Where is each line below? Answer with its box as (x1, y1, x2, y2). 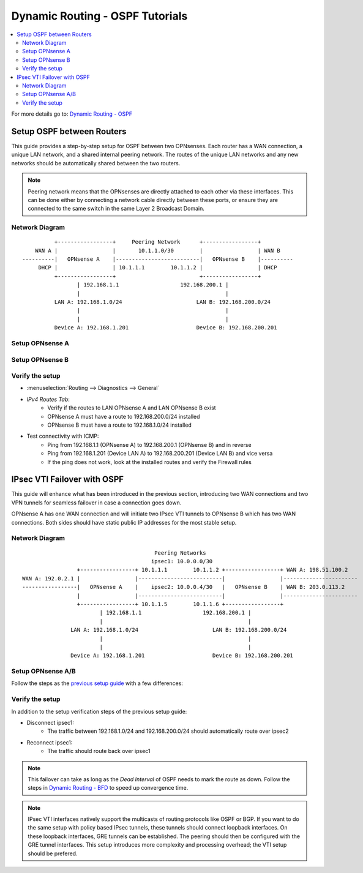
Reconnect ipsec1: (26, 738, 73, 746)
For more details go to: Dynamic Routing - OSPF (11, 110, 133, 118)
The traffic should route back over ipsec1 (47, 747, 151, 755)
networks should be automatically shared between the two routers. (11, 159, 181, 167)
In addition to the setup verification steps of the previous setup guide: (11, 708, 187, 715)
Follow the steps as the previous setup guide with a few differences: (11, 680, 184, 687)
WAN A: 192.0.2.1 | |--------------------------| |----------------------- (22, 575, 358, 582)
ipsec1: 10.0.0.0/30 (151, 558, 213, 564)
